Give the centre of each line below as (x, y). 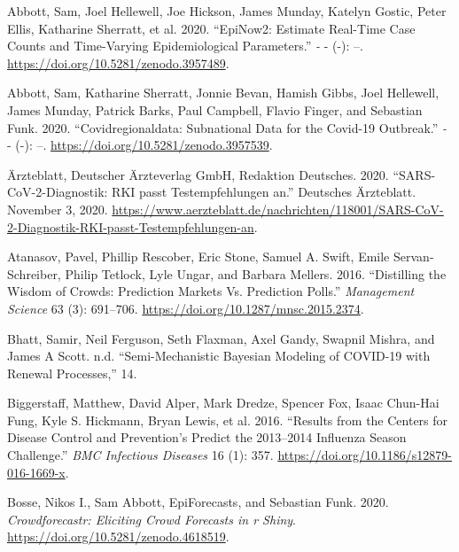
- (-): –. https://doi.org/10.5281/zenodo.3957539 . (140, 145)
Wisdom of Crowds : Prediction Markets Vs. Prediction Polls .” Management (211, 291)
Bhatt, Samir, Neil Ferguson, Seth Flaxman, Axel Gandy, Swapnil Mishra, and (221, 338)
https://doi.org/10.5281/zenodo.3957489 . (118, 62)
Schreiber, (34, 273)
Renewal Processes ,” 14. (72, 373)
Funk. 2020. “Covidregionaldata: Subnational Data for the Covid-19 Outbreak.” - (227, 127)
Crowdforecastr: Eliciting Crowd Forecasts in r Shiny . (152, 519)
